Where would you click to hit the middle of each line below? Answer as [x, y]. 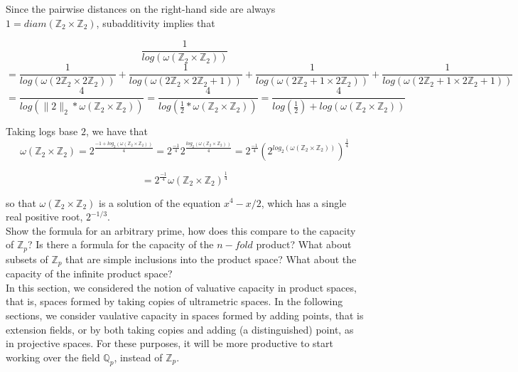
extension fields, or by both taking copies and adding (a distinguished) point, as [180, 329]
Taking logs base [42, 131]
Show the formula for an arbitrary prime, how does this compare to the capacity [181, 230]
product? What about [304, 244]
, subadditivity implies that [156, 22]
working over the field [53, 357]
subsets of [27, 259]
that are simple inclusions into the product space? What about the [211, 259]
